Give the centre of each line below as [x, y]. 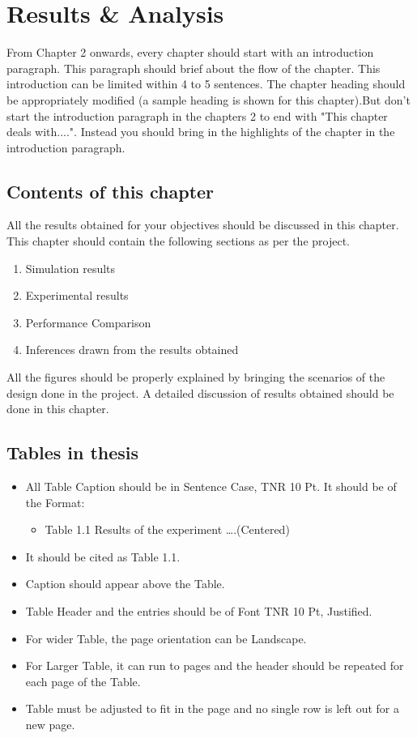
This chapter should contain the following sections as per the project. [179, 241]
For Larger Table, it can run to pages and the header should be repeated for [215, 665]
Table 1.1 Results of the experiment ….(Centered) [167, 529]
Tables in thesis [73, 452]
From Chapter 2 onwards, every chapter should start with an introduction [190, 52]
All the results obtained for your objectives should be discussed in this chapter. [203, 225]
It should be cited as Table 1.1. [103, 556]
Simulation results [70, 268]
